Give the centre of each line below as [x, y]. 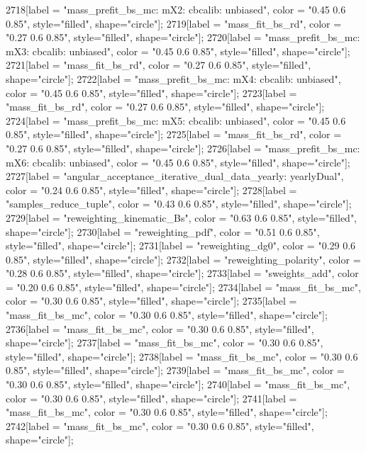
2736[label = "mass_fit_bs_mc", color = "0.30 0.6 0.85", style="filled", [160, 328]
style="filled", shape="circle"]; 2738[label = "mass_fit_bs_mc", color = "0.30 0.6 [182, 356]
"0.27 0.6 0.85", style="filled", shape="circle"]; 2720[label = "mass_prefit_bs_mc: [183, 37]
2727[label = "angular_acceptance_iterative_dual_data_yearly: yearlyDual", [175, 176]
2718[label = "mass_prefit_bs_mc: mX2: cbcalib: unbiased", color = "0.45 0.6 [176, 9]
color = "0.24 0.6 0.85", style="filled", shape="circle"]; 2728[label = [151, 190]
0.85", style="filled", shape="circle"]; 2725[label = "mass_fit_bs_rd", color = [174, 134]
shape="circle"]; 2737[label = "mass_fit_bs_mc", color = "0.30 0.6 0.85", [165, 343]
